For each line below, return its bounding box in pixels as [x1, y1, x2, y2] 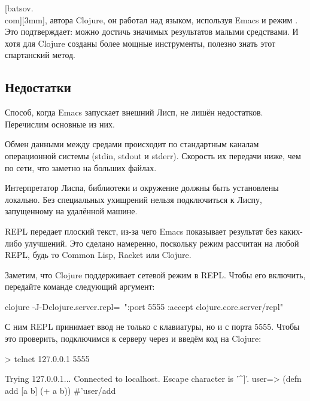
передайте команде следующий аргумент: [5, 280, 155, 293]
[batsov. [5, 2, 34, 14]
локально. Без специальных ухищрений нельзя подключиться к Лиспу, [5, 193, 262, 205]
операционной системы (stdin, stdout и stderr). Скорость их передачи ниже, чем [5, 149, 301, 162]
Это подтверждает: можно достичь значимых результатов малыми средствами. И [5, 25, 299, 38]
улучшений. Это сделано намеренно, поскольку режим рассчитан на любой [25, 236, 299, 249]
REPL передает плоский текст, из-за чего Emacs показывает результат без [5, 224, 277, 237]
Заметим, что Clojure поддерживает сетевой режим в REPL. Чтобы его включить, [5, 268, 306, 281]
